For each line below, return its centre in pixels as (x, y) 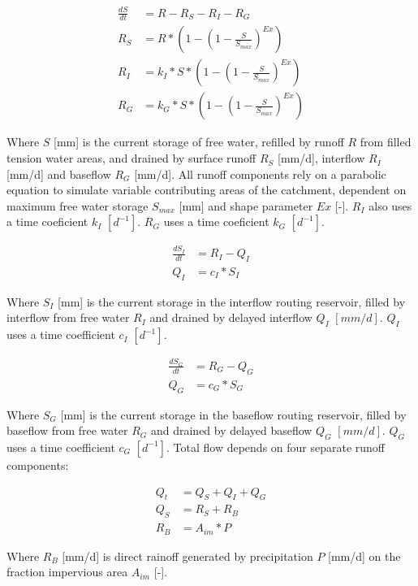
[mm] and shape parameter (246, 205)
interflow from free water (68, 317)
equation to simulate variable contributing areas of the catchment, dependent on (207, 190)
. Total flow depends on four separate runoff (276, 447)
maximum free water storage (78, 205)
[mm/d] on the (364, 556)
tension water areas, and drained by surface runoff (131, 158)
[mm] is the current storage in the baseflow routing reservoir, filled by (233, 414)
